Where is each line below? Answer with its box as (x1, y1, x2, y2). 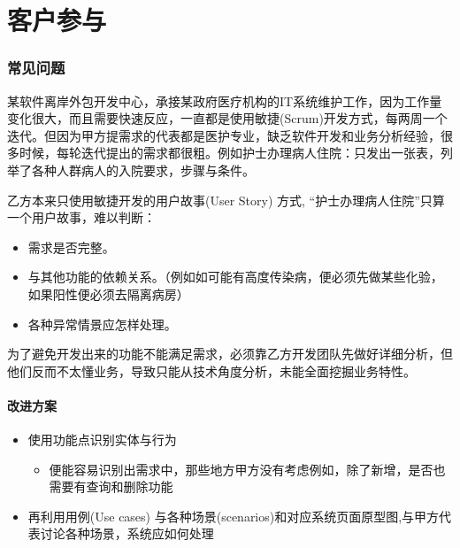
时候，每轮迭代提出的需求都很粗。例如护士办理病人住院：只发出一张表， (19, 143, 441, 162)
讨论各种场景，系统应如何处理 (40, 524, 214, 543)
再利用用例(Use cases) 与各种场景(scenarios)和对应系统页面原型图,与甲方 (27, 506, 440, 525)
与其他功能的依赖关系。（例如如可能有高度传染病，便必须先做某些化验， (27, 267, 443, 286)
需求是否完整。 (27, 237, 115, 256)
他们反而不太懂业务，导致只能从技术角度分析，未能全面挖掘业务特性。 (7, 361, 416, 380)
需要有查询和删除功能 (49, 477, 173, 496)
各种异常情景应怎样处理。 (27, 314, 177, 333)
